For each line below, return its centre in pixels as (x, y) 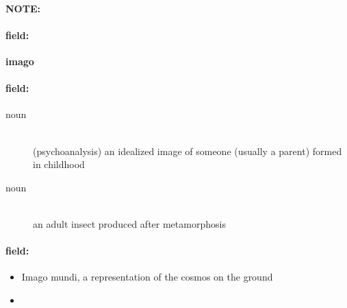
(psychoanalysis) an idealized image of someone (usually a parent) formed (188, 151)
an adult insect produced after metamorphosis (129, 223)
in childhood (59, 164)
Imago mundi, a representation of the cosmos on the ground (147, 277)
